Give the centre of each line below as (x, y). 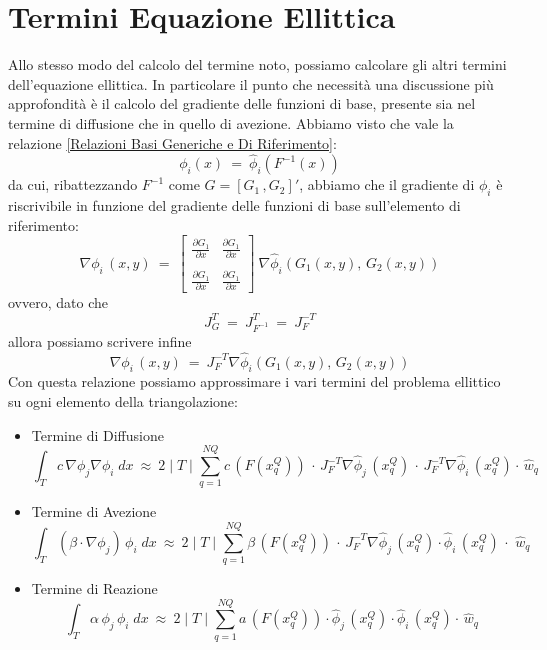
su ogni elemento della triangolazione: (123, 401)
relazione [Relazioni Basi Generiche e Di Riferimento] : (172, 142)
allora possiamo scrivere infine (100, 340)
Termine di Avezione (94, 511)
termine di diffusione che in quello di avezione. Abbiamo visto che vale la (231, 122)
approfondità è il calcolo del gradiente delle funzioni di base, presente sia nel (242, 103)
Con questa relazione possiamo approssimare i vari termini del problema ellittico (254, 381)
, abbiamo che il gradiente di (387, 184)
